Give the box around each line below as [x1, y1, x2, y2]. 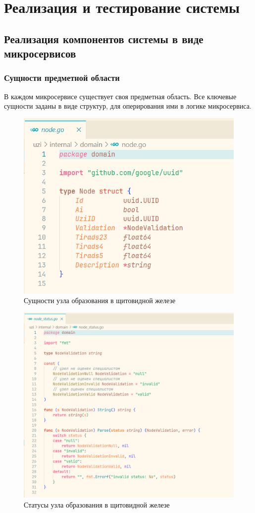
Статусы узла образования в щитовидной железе [24, 499, 170, 510]
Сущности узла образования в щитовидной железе [24, 295, 176, 306]
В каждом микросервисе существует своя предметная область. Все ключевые [4, 91, 237, 101]
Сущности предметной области [4, 71, 120, 84]
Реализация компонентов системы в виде [4, 31, 204, 46]
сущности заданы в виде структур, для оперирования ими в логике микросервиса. [4, 101, 252, 111]
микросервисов [4, 46, 76, 61]
